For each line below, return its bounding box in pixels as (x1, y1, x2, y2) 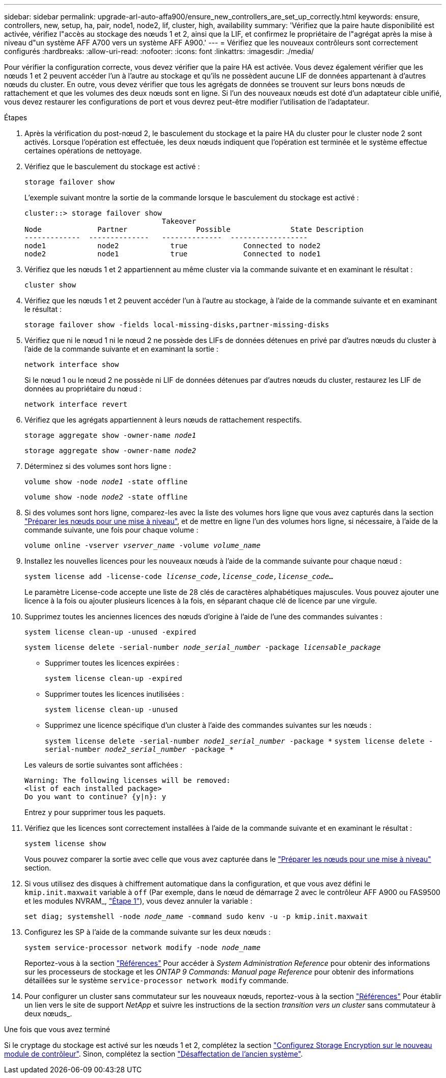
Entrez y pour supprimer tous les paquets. (24, 808, 165, 817)
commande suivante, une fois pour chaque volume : (24, 525, 199, 534)
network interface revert (24, 400, 128, 408)
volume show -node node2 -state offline (24, 493, 188, 501)
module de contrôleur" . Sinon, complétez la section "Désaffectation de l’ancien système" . (4, 1049, 303, 1058)
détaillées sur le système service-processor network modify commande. (24, 976, 289, 985)
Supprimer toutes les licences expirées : (45, 659, 179, 667)
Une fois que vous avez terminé (4, 1025, 110, 1034)
